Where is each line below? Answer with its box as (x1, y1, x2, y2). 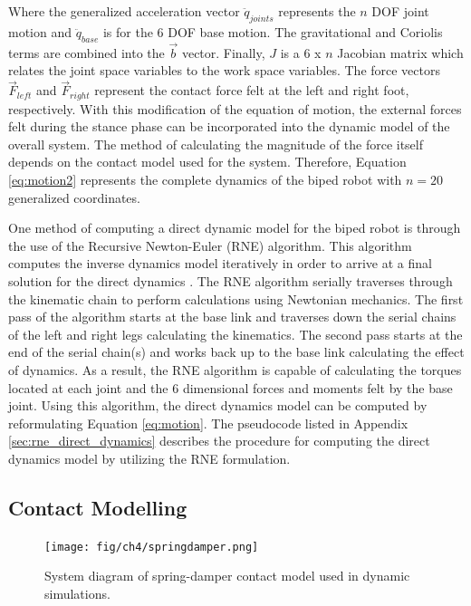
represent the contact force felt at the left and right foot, (94, 81, 409, 100)
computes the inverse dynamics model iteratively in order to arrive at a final (8, 254, 432, 273)
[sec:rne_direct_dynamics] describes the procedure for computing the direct (8, 431, 430, 450)
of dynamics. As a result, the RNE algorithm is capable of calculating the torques (8, 360, 462, 379)
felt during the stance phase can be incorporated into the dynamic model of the (8, 117, 450, 136)
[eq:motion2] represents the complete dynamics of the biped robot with (8, 170, 402, 189)
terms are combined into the (8, 43, 165, 62)
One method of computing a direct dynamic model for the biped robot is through (8, 218, 461, 237)
